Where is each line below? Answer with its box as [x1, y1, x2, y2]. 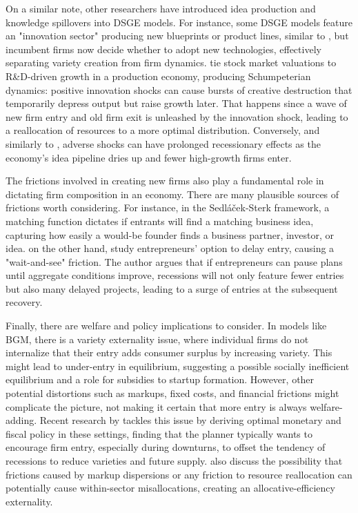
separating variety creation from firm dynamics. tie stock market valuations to [6, 55, 337, 70]
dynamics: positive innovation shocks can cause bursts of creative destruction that [6, 82, 352, 97]
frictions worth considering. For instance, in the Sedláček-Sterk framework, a [6, 200, 330, 215]
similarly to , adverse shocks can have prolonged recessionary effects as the [6, 136, 321, 151]
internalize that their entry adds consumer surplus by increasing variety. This [6, 345, 332, 360]
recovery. [6, 295, 43, 309]
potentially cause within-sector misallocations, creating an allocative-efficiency [6, 481, 335, 495]
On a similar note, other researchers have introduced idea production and [6, 1, 316, 15]
